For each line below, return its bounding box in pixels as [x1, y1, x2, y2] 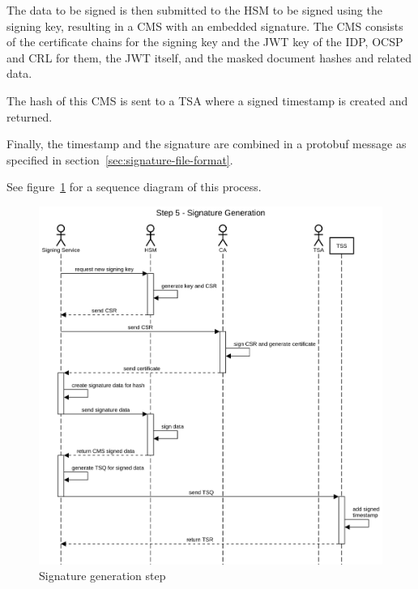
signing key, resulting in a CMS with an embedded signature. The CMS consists [6, 17, 403, 34]
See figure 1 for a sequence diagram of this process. [6, 178, 262, 195]
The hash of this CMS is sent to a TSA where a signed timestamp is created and [6, 92, 408, 109]
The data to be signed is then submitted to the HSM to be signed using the [6, 2, 382, 18]
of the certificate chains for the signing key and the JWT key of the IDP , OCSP [6, 33, 403, 50]
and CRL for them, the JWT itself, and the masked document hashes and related [6, 49, 412, 66]
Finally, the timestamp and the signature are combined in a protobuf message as [6, 135, 407, 152]
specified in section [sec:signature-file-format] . [6, 151, 233, 168]
